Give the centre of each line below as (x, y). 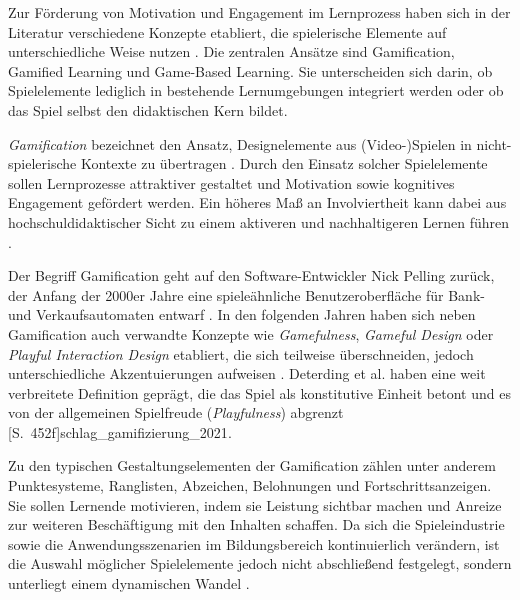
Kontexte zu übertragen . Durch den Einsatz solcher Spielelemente (284, 163)
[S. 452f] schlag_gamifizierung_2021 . (120, 431)
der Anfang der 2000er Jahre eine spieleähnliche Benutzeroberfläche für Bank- (246, 294)
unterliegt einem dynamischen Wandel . (129, 583)
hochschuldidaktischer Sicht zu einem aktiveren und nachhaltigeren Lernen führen (259, 221)
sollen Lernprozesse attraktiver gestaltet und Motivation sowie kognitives (231, 182)
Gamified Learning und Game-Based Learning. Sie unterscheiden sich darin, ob (250, 70)
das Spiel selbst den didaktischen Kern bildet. (148, 109)
